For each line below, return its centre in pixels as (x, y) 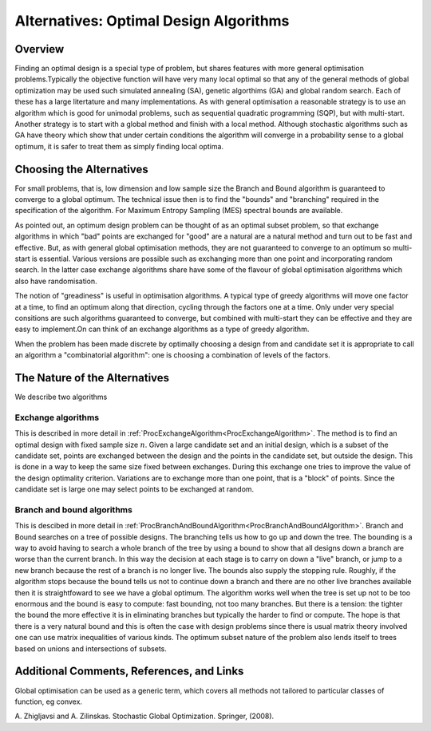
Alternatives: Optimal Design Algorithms (152, 21)
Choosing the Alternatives (81, 169)
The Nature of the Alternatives (92, 378)
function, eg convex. (49, 701)
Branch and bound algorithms (74, 509)
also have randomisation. (56, 281)
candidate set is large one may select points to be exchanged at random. (134, 489)
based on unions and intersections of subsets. (91, 648)
